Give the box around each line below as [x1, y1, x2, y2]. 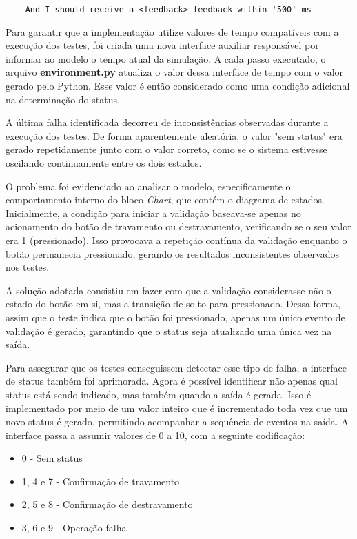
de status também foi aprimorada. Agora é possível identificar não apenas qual [6, 374, 338, 388]
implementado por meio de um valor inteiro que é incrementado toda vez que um [6, 400, 348, 415]
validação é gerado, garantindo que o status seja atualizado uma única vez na [6, 323, 332, 338]
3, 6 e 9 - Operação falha [21, 520, 127, 535]
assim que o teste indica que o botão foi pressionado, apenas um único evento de [6, 309, 345, 324]
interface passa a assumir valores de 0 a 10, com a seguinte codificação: [6, 427, 305, 442]
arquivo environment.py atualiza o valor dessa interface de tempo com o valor [6, 65, 344, 79]
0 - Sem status [21, 451, 83, 465]
